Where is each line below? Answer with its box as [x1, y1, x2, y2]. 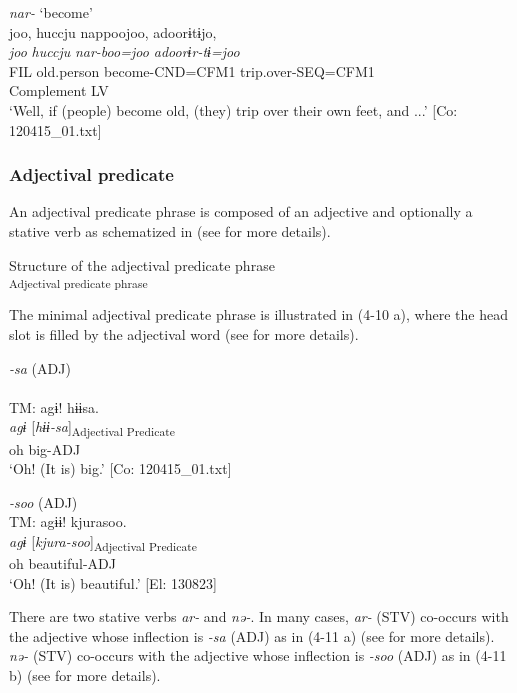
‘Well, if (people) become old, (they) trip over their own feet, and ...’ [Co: [9, 99, 458, 120]
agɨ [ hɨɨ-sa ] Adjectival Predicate [9, 416, 175, 440]
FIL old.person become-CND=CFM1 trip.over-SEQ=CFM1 [9, 60, 375, 81]
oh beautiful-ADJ [9, 553, 116, 574]
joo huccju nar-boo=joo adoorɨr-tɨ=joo [9, 41, 240, 62]
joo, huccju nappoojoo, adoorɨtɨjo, [9, 21, 217, 42]
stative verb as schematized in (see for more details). [9, 220, 331, 241]
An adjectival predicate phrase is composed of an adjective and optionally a [9, 201, 473, 222]
